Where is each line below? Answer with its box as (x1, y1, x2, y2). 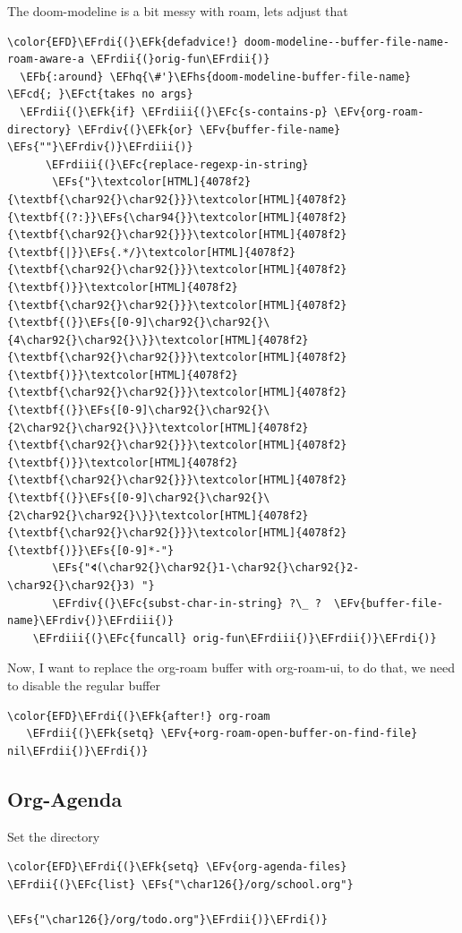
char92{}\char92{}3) (7, 579, 136, 592)
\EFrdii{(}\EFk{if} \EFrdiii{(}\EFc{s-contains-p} (20, 105, 328, 118)
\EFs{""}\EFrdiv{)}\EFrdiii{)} (7, 141, 193, 154)
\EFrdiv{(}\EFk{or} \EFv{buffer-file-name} (77, 123, 341, 136)
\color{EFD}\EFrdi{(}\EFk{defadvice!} (7, 35, 238, 48)
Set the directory (7, 826, 100, 845)
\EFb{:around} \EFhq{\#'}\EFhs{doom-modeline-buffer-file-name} (20, 70, 412, 83)
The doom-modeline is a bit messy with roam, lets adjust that (7, 2, 348, 20)
